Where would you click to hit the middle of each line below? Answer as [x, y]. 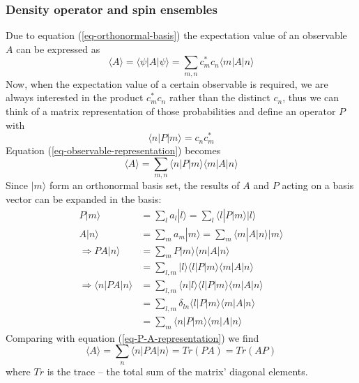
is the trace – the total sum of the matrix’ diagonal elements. [177, 371]
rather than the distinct [220, 97]
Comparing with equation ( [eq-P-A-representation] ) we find [132, 337]
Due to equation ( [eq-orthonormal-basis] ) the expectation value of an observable [176, 35]
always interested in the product [75, 97]
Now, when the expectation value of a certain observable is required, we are [167, 83]
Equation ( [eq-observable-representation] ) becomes [113, 150]
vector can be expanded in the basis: [84, 198]
